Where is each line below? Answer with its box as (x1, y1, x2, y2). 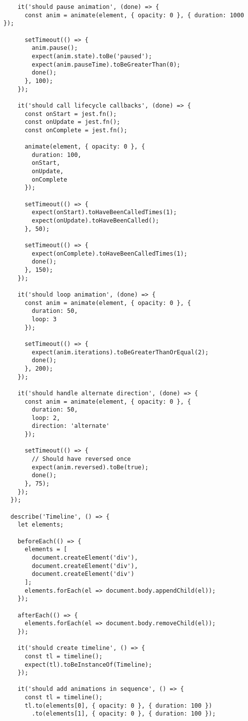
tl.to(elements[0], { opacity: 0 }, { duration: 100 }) (24, 702, 212, 709)
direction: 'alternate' (32, 422, 110, 430)
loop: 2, (32, 414, 60, 421)
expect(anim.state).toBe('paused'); (32, 52, 152, 60)
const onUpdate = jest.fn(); (24, 118, 121, 126)
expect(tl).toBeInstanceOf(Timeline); (24, 661, 152, 668)
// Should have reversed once (32, 455, 131, 463)
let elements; (17, 521, 64, 529)
